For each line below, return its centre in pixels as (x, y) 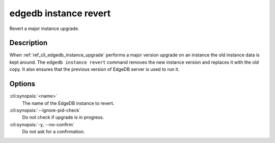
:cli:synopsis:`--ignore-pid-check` (45, 110)
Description (29, 43)
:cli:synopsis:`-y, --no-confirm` (42, 124)
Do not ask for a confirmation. (53, 132)
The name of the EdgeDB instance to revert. (68, 103)
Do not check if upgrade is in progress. (63, 118)
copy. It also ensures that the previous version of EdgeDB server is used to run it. (94, 69)
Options (22, 84)
